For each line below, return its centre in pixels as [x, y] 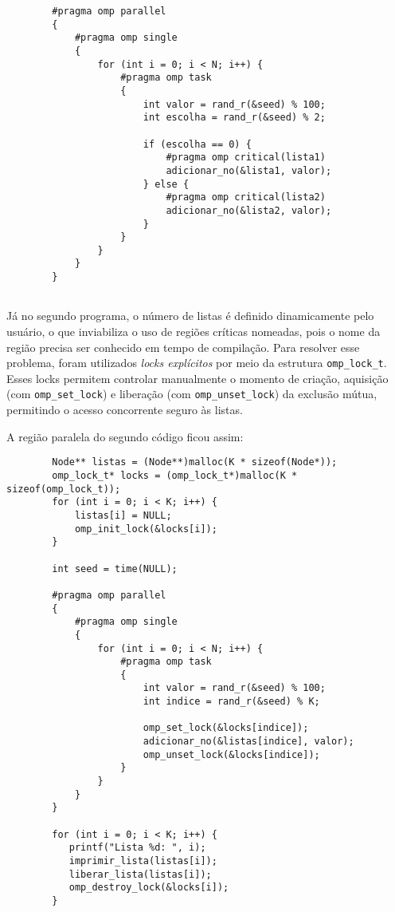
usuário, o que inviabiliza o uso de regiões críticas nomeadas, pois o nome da [194, 332]
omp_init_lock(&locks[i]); [146, 529]
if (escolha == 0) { [197, 144]
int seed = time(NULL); [115, 569]
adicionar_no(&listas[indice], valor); [248, 742]
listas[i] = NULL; [123, 515]
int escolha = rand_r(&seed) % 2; [234, 118]
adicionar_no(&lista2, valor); [249, 210]
